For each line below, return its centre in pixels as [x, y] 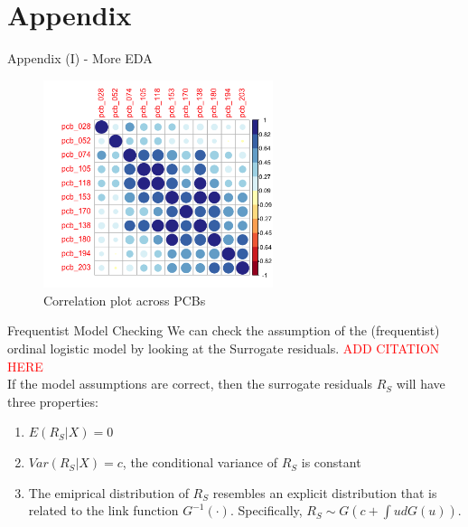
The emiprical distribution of [108, 492]
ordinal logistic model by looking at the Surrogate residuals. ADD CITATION [224, 348]
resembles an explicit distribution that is [325, 492]
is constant [331, 462]
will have [421, 384]
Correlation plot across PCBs [125, 300]
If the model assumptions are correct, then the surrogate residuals [190, 384]
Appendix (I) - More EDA [80, 58]
